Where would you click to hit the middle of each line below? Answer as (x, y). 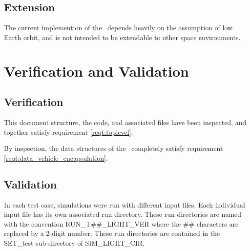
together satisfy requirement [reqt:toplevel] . (69, 132)
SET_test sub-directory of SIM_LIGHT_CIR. (74, 242)
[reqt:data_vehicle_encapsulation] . (56, 157)
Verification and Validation (96, 71)
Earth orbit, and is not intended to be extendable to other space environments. (122, 37)
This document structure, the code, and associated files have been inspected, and (125, 122)
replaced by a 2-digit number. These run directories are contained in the (112, 233)
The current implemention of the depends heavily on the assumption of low (118, 28)
